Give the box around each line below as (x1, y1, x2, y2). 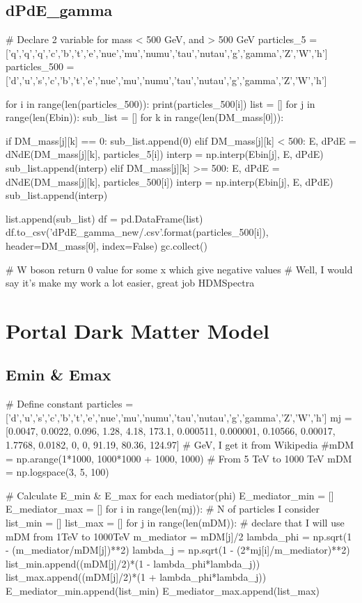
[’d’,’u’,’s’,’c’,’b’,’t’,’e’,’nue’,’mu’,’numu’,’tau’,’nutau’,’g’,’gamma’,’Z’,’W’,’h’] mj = (6, 410, 352, 424)
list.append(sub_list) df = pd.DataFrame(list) (6, 211, 203, 225)
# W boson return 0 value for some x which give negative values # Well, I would (6, 262, 353, 276)
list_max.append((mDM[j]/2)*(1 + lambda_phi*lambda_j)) (6, 570, 267, 584)
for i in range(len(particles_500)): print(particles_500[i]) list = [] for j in (6, 96, 315, 111)
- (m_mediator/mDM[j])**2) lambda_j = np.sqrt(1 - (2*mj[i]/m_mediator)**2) (6, 542, 350, 557)
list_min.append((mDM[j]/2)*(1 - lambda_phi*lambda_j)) (6, 556, 260, 570)
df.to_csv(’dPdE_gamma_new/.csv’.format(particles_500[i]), (6, 225, 269, 239)
